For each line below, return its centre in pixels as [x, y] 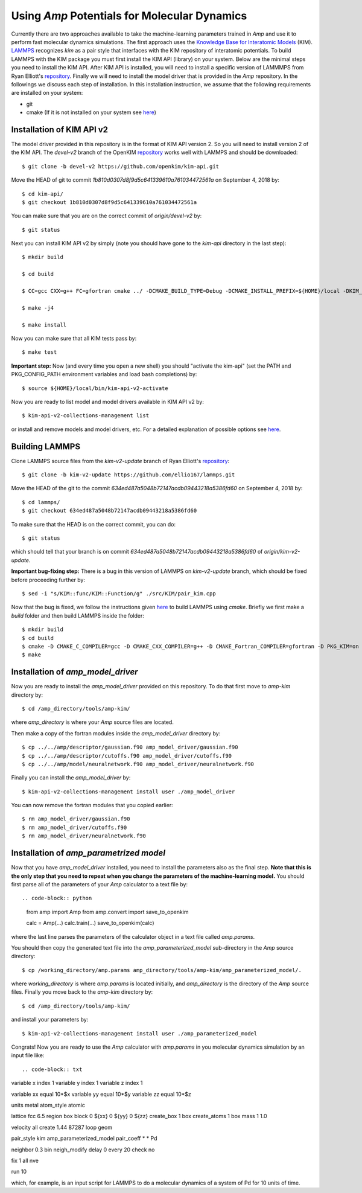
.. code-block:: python [57, 898]
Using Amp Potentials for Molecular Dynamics [129, 16]
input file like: [28, 1055]
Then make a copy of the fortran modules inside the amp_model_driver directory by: [116, 733]
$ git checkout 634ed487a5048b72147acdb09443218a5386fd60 [110, 511]
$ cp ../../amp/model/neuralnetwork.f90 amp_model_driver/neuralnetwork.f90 [138, 764]
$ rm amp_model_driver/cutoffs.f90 [75, 827]
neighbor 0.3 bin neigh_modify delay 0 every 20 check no [83, 1150]
